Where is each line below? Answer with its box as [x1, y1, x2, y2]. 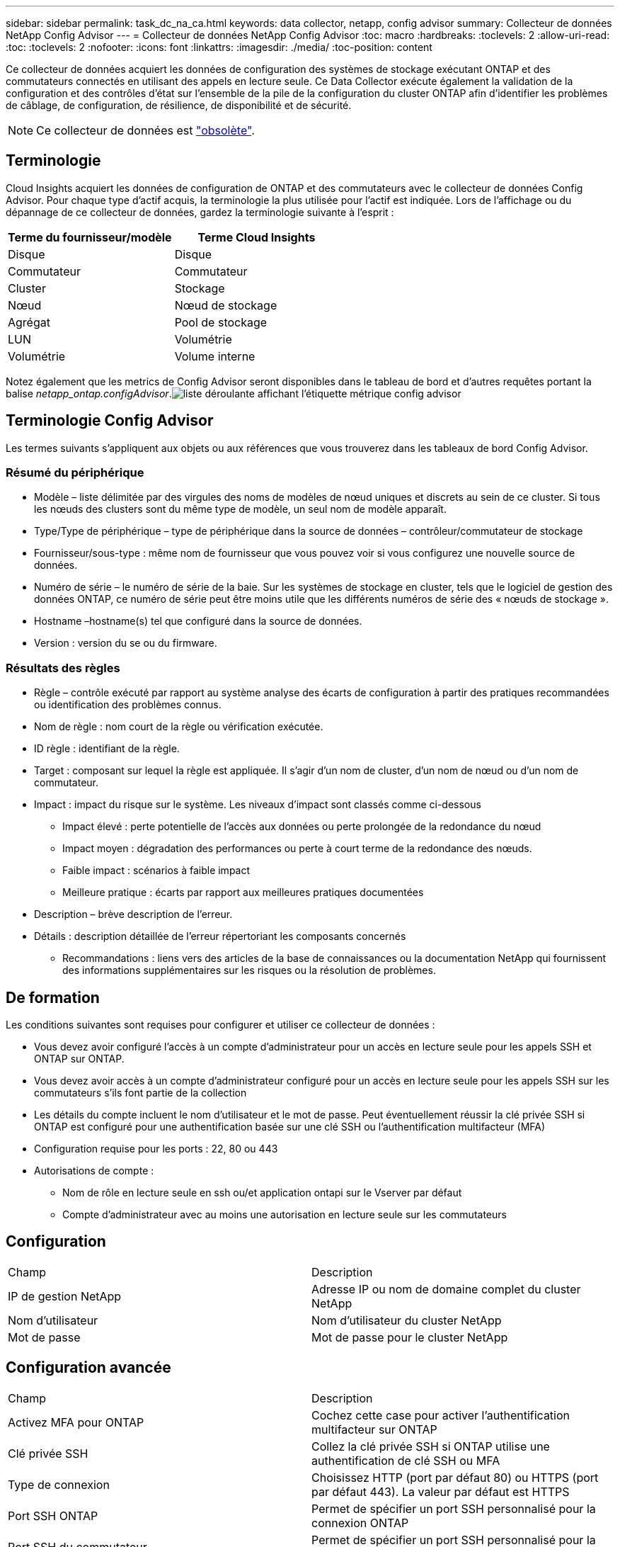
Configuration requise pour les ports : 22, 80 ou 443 [34, 1143, 278, 1155]
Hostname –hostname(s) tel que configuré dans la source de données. [34, 615, 362, 628]
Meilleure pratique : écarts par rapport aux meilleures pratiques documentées [62, 886, 424, 899]
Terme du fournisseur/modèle [8, 229, 172, 244]
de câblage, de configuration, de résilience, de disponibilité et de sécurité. [6, 99, 352, 111]
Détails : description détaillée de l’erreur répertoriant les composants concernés [34, 930, 406, 943]
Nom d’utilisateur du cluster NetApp [311, 1313, 502, 1327]
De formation [6, 988, 100, 1007]
